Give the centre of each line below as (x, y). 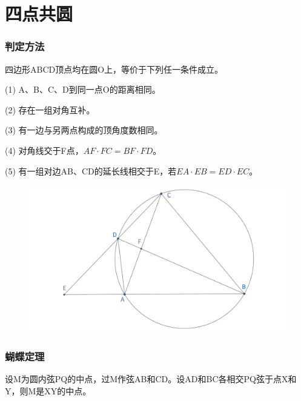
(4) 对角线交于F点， (44, 150)
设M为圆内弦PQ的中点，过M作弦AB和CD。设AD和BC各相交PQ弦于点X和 (151, 379)
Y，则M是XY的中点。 (48, 390)
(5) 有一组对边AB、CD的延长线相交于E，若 (91, 171)
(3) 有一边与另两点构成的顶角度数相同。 (84, 130)
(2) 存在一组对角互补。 (50, 109)
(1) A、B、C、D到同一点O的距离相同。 (83, 89)
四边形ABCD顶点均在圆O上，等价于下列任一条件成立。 (114, 69)
